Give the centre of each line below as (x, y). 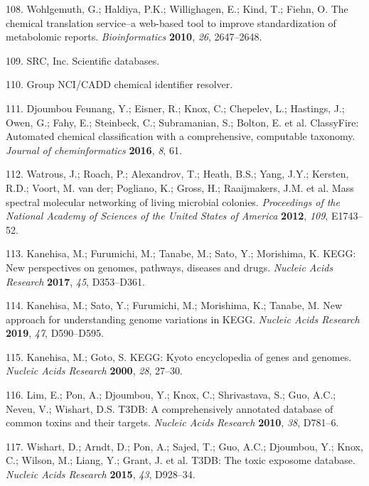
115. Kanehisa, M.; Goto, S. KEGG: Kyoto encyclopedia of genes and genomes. (179, 356)
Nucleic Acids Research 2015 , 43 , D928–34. (101, 474)
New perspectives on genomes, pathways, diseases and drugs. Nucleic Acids (170, 267)
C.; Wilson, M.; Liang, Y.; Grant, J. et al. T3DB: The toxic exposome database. (181, 460)
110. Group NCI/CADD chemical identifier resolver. (119, 84)
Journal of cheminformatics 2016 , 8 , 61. (94, 150)
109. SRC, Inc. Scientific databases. (83, 60)
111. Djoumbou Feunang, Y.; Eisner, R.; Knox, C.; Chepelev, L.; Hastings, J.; (175, 108)
